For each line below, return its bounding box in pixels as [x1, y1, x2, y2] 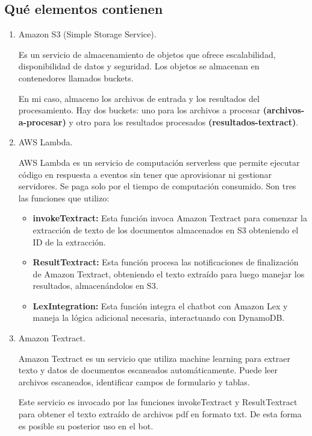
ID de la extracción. [33, 235, 106, 248]
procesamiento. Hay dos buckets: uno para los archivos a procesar [18, 104, 260, 116]
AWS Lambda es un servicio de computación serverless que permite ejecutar [18, 156, 300, 168]
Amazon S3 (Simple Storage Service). [18, 28, 157, 40]
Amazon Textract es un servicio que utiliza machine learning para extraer [18, 352, 290, 364]
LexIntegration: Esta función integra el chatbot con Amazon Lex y [33, 299, 288, 312]
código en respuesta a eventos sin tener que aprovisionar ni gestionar [18, 168, 272, 180]
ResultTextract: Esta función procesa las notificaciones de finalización [33, 256, 299, 268]
